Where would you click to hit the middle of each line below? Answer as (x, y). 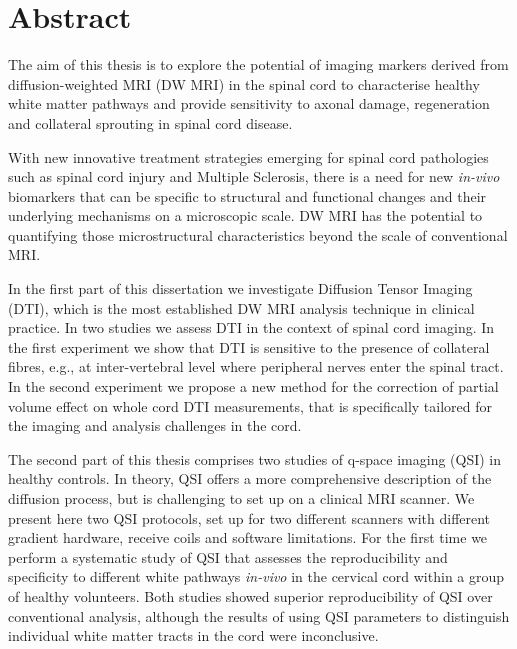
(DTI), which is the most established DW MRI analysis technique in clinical (241, 307)
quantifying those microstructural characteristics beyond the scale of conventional (258, 234)
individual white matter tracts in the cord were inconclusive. (193, 635)
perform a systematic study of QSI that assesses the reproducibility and (228, 556)
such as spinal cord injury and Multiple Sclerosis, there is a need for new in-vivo (254, 176)
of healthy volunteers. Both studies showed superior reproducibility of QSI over (250, 595)
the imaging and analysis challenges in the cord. (155, 425)
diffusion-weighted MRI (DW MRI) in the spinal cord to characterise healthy (244, 83)
